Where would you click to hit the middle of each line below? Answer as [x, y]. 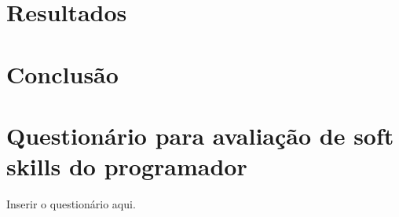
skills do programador [127, 166]
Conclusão [62, 74]
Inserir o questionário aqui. [71, 204]
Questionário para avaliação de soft [200, 135]
